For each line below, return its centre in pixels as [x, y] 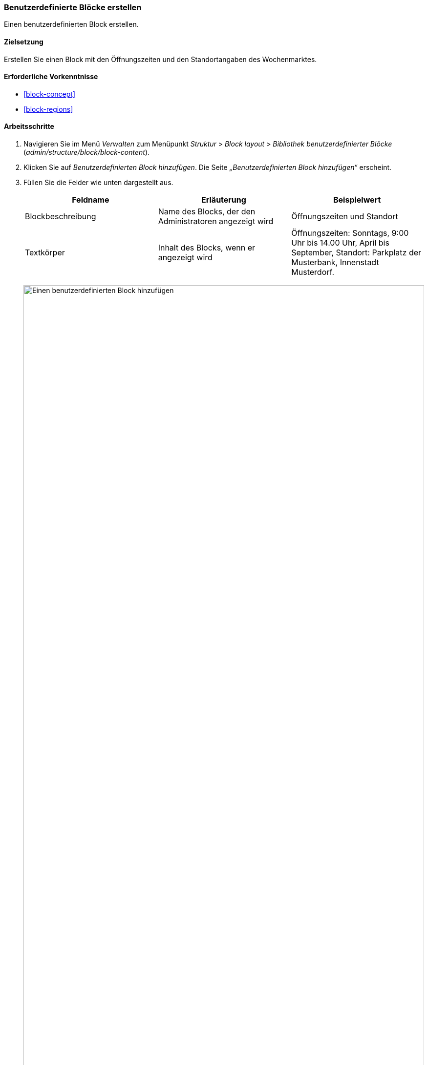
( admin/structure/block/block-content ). [87, 152]
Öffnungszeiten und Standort [345, 217]
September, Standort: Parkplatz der [356, 253]
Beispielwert [357, 200]
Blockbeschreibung [61, 217]
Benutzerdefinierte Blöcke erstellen [73, 7]
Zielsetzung [24, 42]
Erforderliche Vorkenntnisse [51, 77]
